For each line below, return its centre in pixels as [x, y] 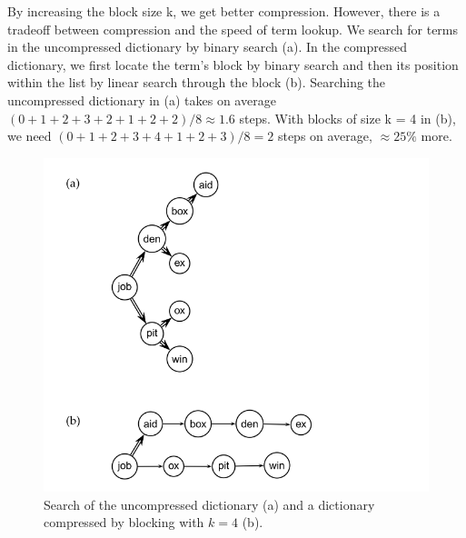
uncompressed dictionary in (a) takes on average [142, 100]
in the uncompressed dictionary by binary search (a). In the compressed [208, 47]
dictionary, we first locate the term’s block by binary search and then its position [233, 64]
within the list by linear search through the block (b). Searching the [197, 82]
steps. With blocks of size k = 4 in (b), [347, 118]
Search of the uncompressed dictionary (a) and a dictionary [209, 504]
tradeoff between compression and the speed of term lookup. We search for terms [233, 29]
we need [30, 136]
